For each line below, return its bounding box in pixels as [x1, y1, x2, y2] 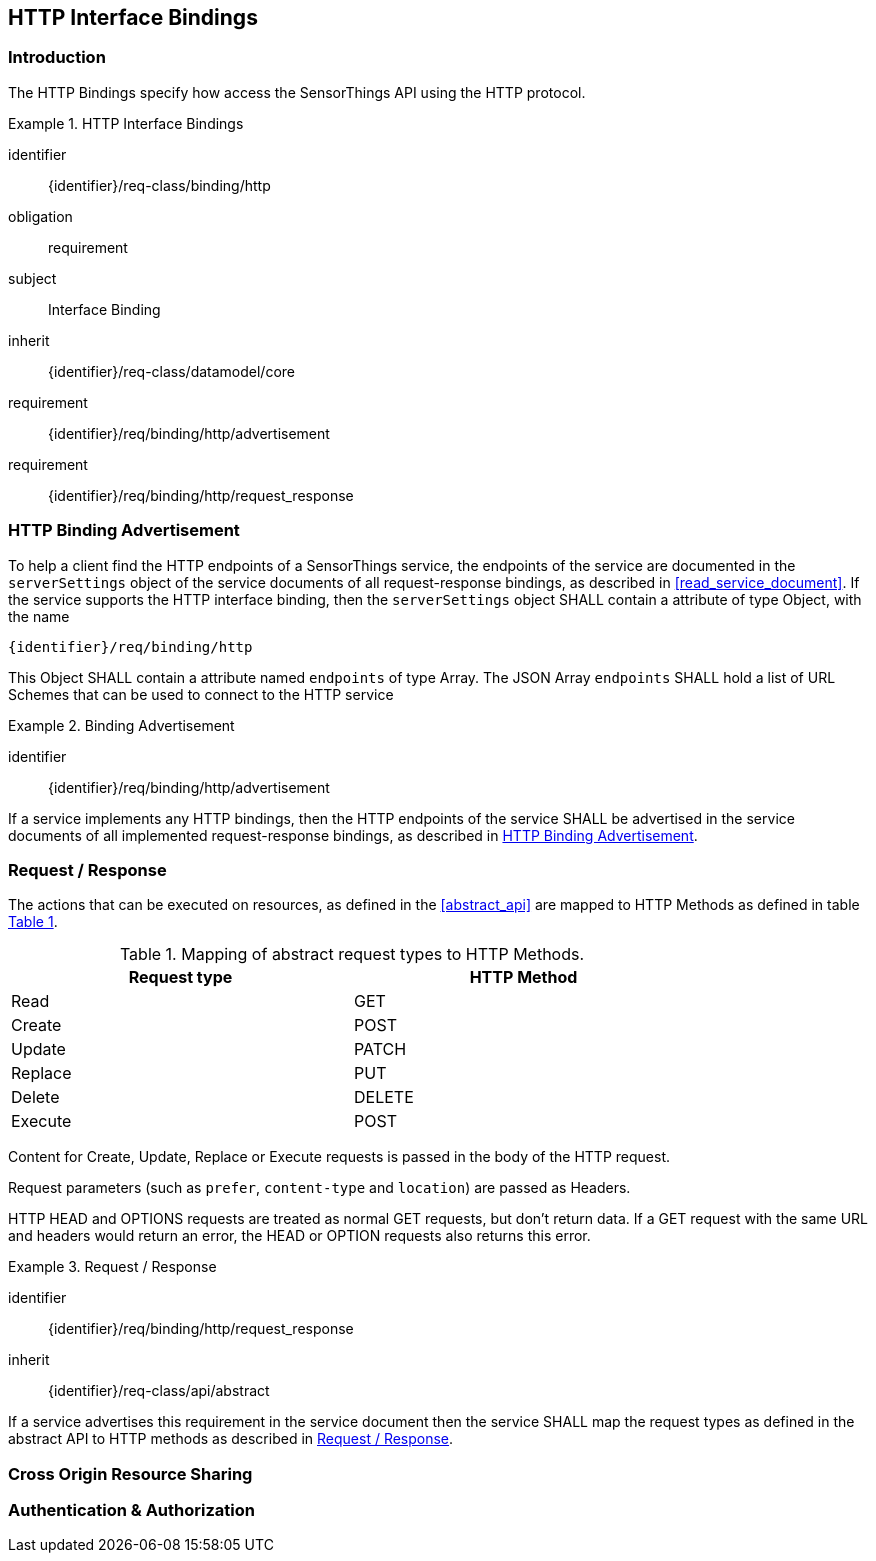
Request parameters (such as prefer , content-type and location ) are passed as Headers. [8, 1179, 631, 1197]
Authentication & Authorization [8, 1500, 255, 1521]
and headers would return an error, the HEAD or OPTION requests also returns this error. [8, 1227, 591, 1245]
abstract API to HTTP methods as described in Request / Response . [8, 1430, 454, 1448]
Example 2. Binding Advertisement [8, 716, 235, 734]
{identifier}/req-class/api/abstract [48, 1382, 270, 1400]
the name [8, 607, 70, 625]
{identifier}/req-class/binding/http [48, 176, 271, 194]
